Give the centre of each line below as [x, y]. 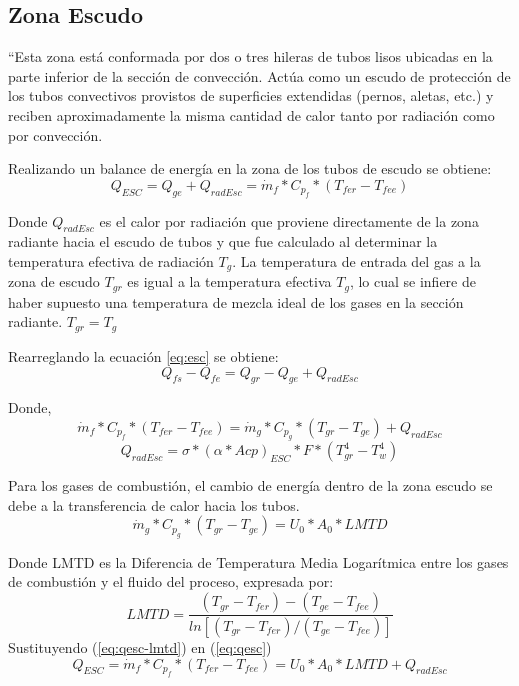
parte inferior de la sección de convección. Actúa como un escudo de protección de [259, 75]
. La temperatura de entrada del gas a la [356, 260]
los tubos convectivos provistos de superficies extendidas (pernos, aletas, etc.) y [251, 95]
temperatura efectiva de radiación [111, 260]
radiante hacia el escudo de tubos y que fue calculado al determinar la [223, 241]
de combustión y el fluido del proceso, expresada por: [171, 581]
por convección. [55, 134]
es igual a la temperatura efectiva [229, 281]
